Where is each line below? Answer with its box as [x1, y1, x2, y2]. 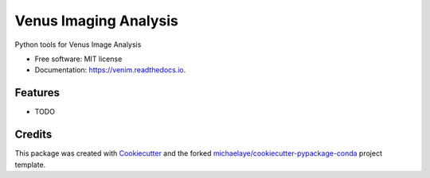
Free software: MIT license [34, 54, 123, 64]
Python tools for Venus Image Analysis [14, 40, 142, 49]
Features [14, 86, 60, 99]
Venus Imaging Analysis [14, 12, 179, 29]
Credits [14, 128, 53, 141]
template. [14, 160, 46, 169]
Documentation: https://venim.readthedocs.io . [34, 65, 186, 75]
